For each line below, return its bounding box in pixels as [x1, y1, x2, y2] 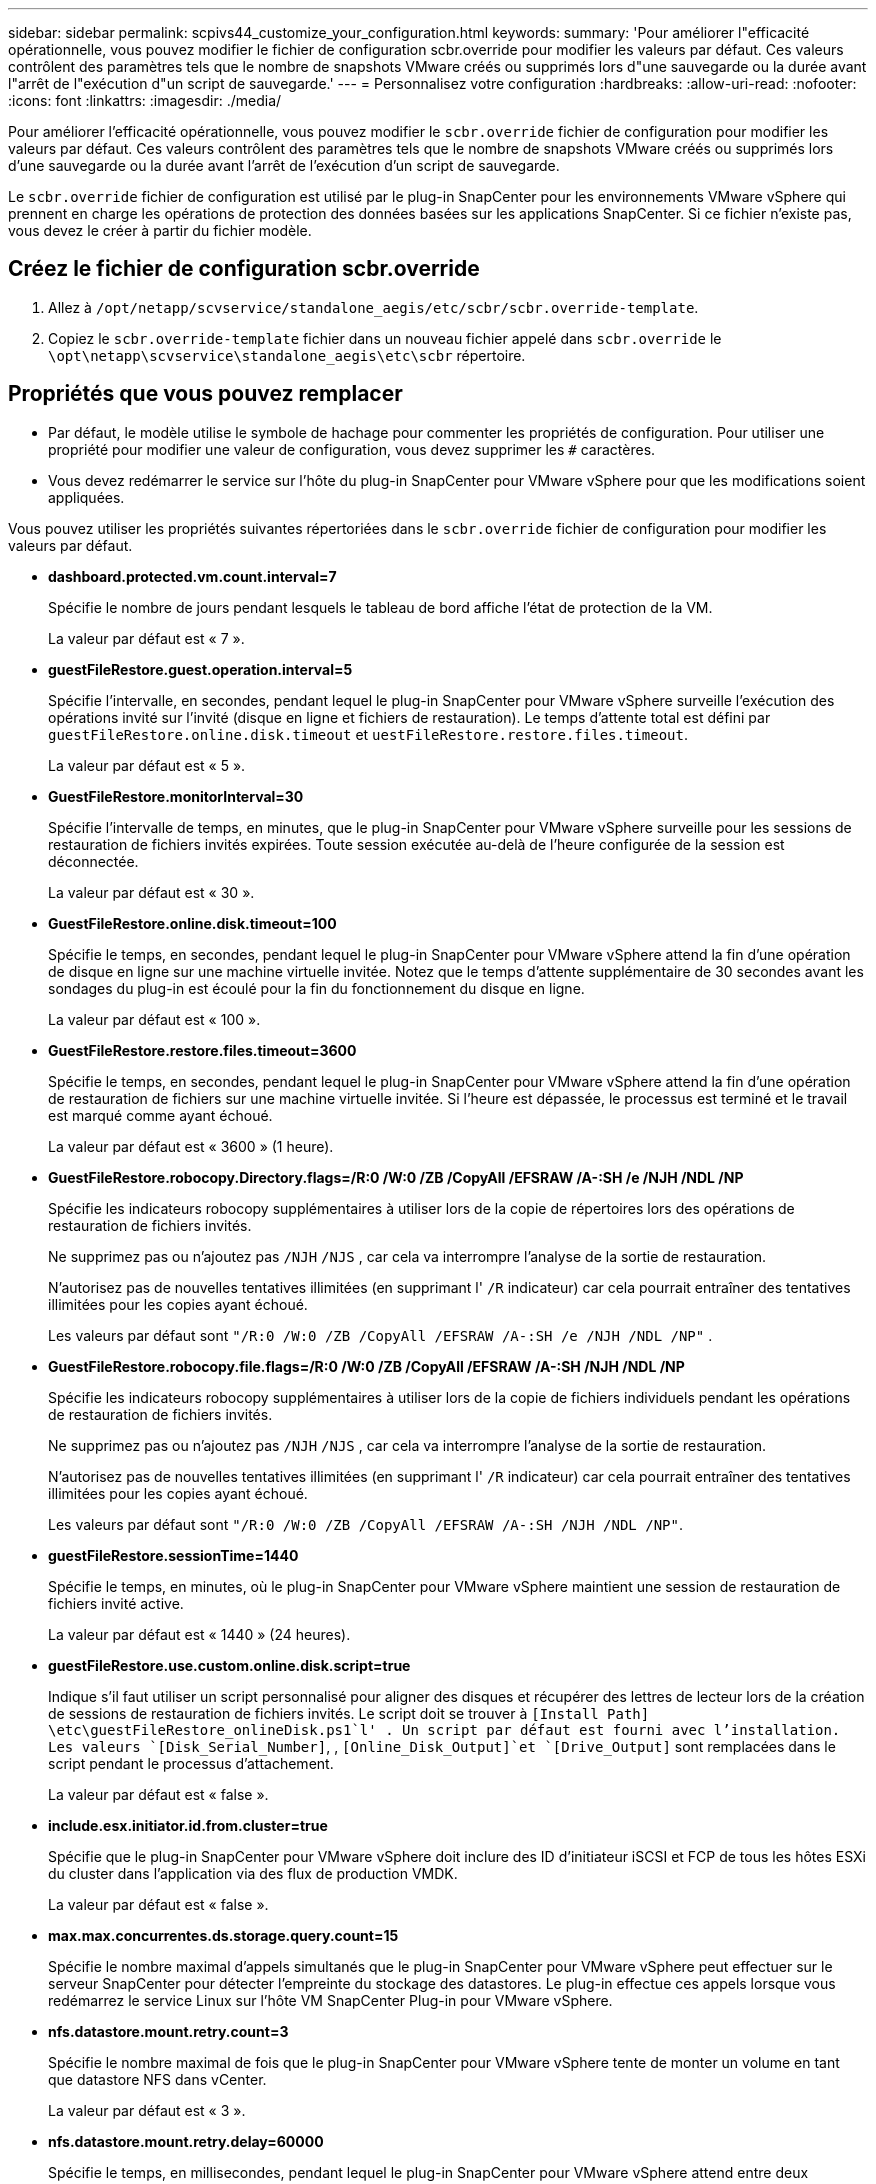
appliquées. [48, 488, 125, 506]
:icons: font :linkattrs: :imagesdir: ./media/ [8, 92, 282, 109]
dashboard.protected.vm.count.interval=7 [48, 567, 337, 585]
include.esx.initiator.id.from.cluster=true [48, 1816, 328, 1834]
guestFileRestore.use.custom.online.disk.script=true [48, 1656, 411, 1674]
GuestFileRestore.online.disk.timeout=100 [48, 914, 337, 932]
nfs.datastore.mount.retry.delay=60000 [48, 2132, 324, 2150]
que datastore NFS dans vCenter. [48, 2070, 267, 2088]
